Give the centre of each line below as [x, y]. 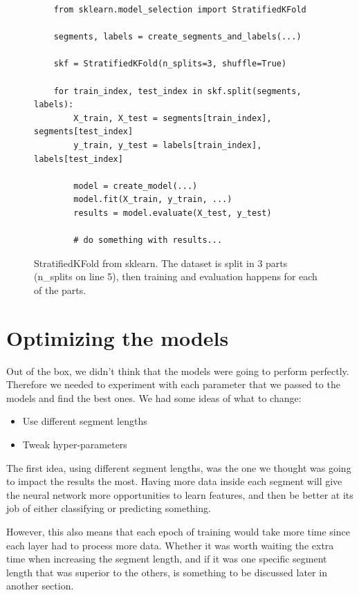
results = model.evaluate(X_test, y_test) [173, 213]
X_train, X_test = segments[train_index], [173, 118]
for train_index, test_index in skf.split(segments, [177, 91]
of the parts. [60, 290]
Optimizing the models [118, 337]
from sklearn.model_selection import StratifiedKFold [180, 10]
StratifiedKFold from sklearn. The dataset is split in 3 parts [161, 263]
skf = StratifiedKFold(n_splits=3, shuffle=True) [170, 64]
